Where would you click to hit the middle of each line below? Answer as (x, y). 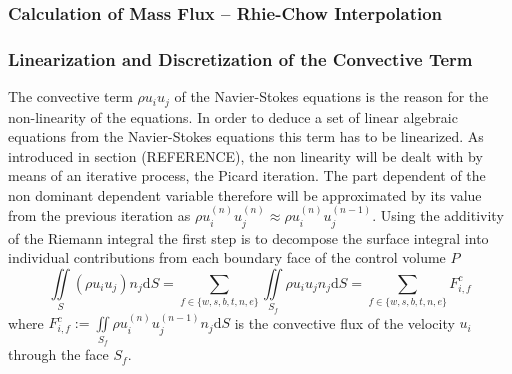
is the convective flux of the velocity (344, 322)
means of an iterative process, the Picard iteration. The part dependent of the (247, 175)
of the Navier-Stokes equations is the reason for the (331, 96)
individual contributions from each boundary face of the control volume (227, 257)
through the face (58, 354)
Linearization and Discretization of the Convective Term (240, 58)
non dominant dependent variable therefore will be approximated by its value (245, 194)
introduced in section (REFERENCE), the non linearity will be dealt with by (245, 155)
